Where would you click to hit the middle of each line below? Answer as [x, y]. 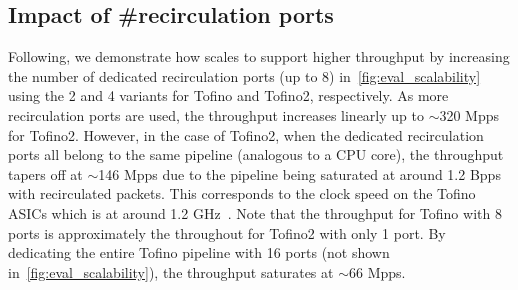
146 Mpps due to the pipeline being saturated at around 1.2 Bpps [299, 173]
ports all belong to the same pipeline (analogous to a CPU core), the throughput [256, 154]
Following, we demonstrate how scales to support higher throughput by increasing [259, 56]
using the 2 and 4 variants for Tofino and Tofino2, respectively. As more [228, 95]
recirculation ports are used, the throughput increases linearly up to [216, 114]
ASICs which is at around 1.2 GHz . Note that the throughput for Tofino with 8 [255, 212]
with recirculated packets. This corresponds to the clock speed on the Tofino [242, 193]
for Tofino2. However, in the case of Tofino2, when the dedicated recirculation [246, 134]
